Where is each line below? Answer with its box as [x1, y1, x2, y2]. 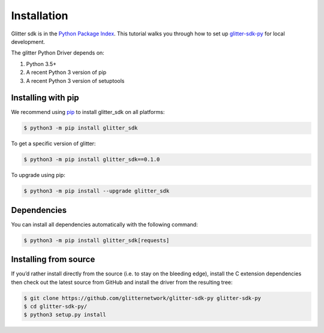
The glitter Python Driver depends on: [11, 49, 104, 56]
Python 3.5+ [26, 60, 57, 67]
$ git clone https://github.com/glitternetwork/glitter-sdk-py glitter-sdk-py [23, 295, 261, 301]
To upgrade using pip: [11, 172, 65, 179]
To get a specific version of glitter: [11, 140, 96, 147]
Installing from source [11, 254, 95, 265]
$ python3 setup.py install [23, 311, 106, 318]
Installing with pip [11, 93, 79, 103]
